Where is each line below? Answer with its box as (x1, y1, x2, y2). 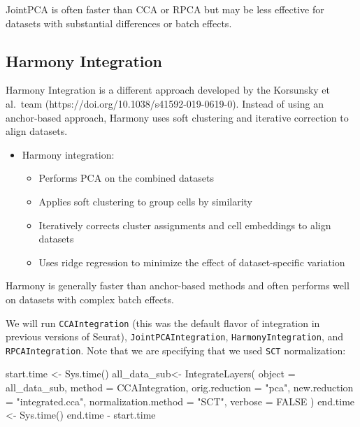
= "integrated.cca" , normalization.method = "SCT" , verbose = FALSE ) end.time (6, 393, 355, 408)
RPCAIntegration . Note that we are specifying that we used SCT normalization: (6, 342, 346, 357)
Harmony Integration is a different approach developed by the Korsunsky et (6, 82, 330, 97)
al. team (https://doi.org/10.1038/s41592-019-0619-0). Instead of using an (6, 96, 324, 110)
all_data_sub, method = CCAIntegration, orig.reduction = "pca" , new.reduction (6, 380, 354, 395)
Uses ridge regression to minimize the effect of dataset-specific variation (38, 254, 345, 269)
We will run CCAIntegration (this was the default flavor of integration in (6, 315, 320, 330)
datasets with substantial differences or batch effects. (6, 15, 232, 30)
